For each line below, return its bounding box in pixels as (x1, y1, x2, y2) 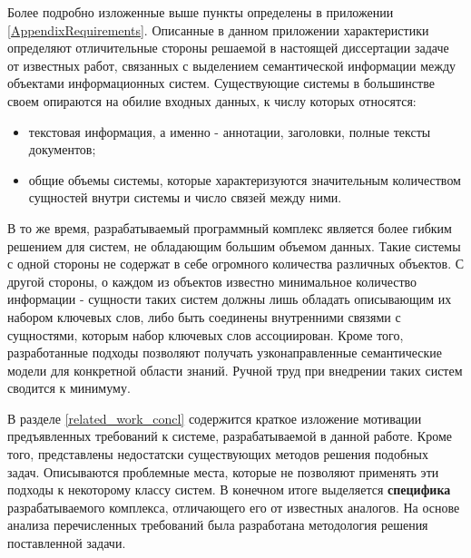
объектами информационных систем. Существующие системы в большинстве (7, 73, 435, 93)
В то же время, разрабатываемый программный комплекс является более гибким (7, 218, 452, 237)
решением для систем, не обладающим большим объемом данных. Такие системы (7, 236, 461, 255)
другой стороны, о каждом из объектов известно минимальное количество (7, 271, 417, 290)
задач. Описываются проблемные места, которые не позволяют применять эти (7, 462, 439, 481)
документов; (28, 140, 96, 159)
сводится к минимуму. (7, 378, 131, 397)
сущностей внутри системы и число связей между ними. (28, 188, 342, 207)
